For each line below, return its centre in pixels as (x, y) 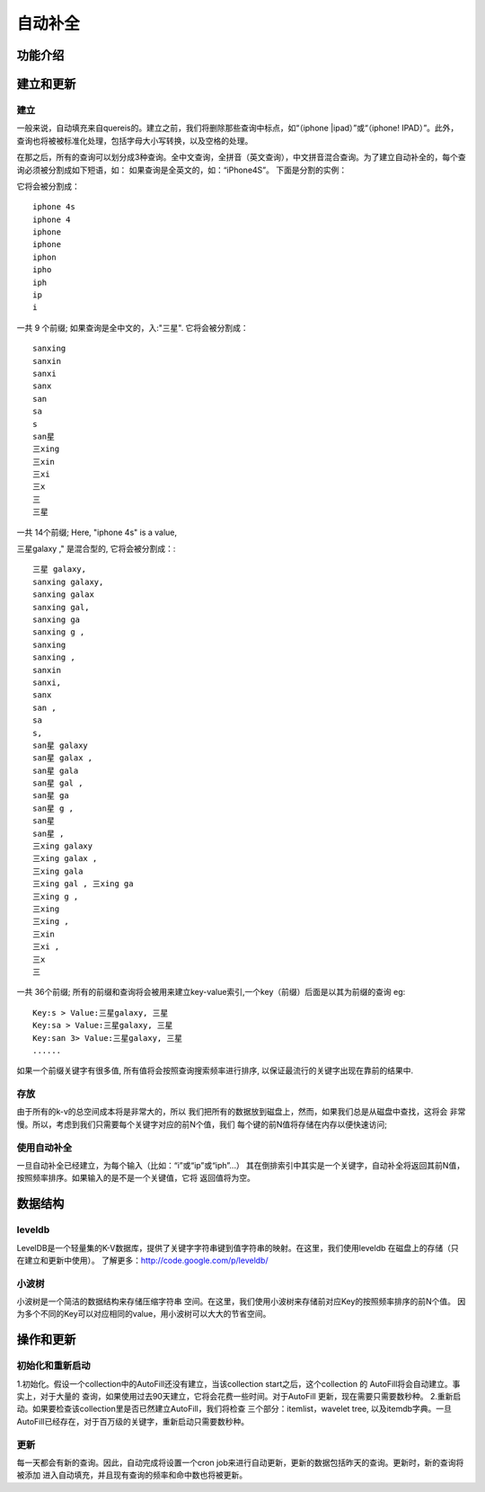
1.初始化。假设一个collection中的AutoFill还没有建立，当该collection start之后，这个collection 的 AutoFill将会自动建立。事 (238, 1383)
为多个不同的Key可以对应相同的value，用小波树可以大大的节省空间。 (144, 1314)
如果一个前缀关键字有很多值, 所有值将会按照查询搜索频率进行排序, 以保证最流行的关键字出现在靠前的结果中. (215, 1070)
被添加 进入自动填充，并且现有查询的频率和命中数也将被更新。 (132, 1475)
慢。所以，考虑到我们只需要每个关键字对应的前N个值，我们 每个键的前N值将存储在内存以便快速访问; (202, 1124)
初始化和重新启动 (53, 1366)
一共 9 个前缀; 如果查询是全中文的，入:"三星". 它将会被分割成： (132, 327)
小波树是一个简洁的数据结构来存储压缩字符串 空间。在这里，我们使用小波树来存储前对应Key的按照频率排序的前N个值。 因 (241, 1301)
